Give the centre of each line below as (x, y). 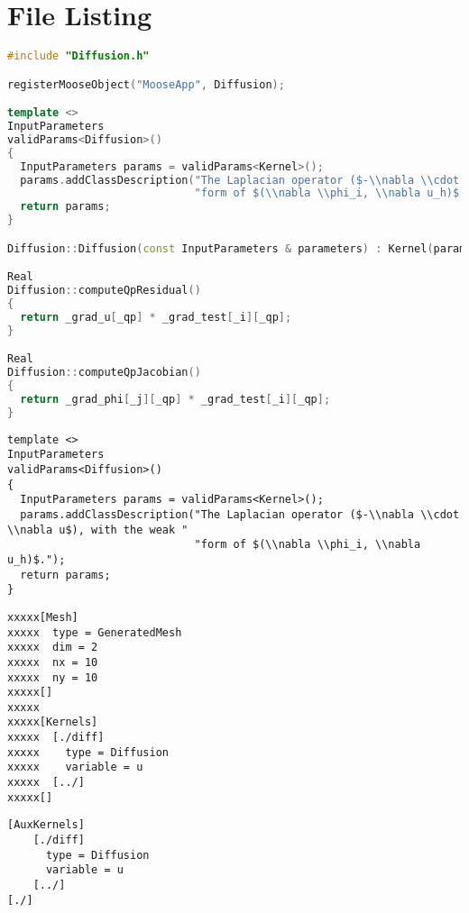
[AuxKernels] (46, 825)
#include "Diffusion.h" (78, 56)
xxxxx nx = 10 (53, 662)
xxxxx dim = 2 (53, 648)
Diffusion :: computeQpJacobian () (104, 373)
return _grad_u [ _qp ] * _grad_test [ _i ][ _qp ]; (156, 317)
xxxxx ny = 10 (53, 677)
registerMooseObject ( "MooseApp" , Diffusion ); (146, 84)
